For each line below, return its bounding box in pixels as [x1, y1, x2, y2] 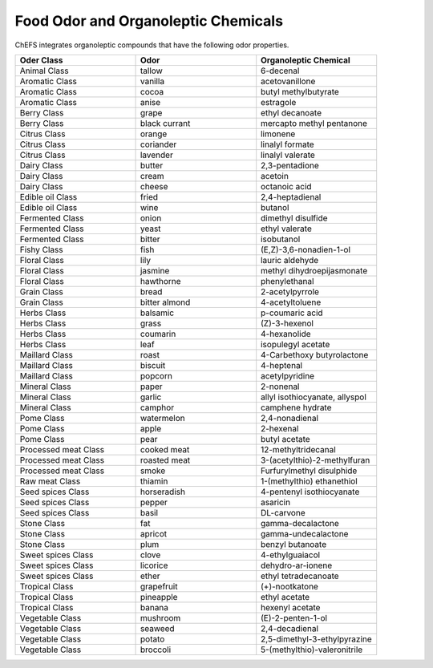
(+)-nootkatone [261, 581, 318, 592]
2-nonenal [261, 381, 300, 392]
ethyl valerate [261, 223, 312, 234]
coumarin [140, 328, 176, 339]
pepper [140, 496, 168, 508]
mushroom [140, 612, 181, 623]
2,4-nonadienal [261, 412, 319, 423]
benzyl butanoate [261, 538, 327, 549]
